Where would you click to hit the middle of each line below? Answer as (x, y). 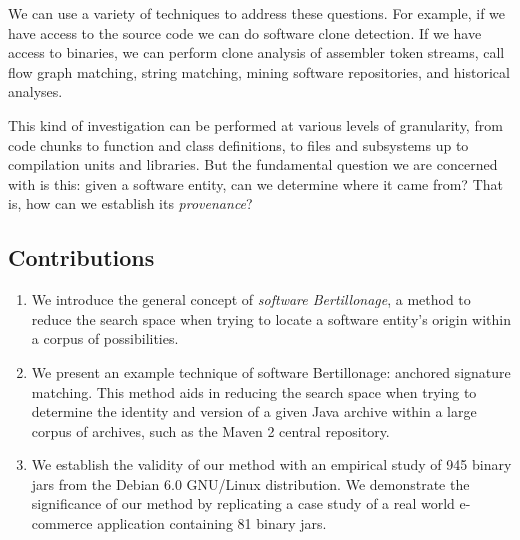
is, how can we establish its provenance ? (130, 203)
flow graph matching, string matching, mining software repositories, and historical (259, 71)
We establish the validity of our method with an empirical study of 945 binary (271, 464)
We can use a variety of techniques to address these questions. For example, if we (257, 13)
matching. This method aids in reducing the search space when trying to (254, 391)
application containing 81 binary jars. (212, 523)
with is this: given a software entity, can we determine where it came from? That (255, 183)
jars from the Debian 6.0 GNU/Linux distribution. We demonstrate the (250, 483)
